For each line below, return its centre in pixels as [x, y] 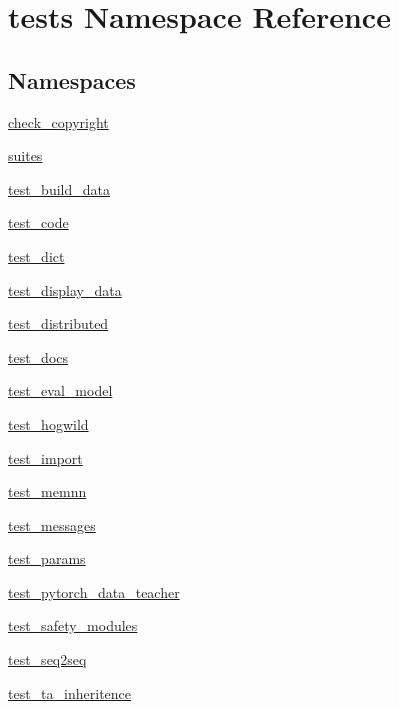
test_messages [52, 524]
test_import [45, 457]
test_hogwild [48, 423]
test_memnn [47, 491]
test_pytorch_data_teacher [94, 591]
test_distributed [58, 323]
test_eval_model [60, 390]
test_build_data [59, 188]
